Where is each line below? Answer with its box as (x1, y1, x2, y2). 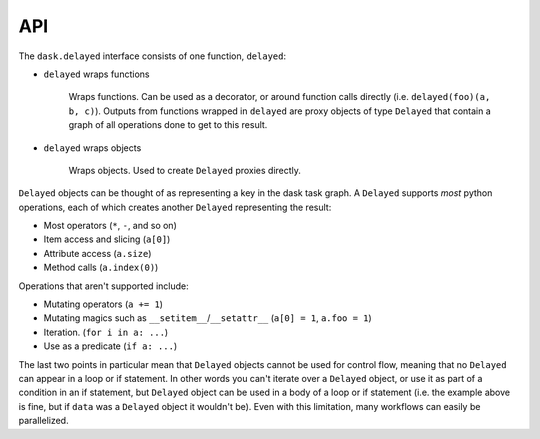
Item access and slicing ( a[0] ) (43, 233, 171, 245)
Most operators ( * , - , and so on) (43, 220, 177, 232)
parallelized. (18, 415, 69, 427)
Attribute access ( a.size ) (43, 247, 152, 259)
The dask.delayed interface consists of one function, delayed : (18, 50, 287, 62)
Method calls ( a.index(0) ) (43, 261, 159, 274)
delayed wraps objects (43, 141, 142, 154)
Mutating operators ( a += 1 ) (43, 298, 164, 310)
